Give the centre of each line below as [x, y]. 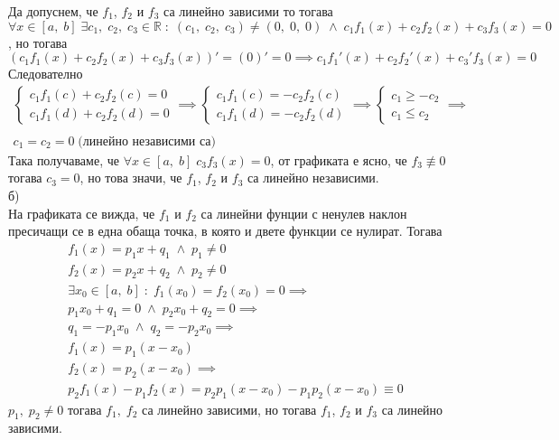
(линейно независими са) [147, 141]
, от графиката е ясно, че [339, 159]
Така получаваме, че [64, 159]
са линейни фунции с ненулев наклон [304, 213]
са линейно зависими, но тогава [229, 409]
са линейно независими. [313, 178]
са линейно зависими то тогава [248, 11]
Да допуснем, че [53, 11]
